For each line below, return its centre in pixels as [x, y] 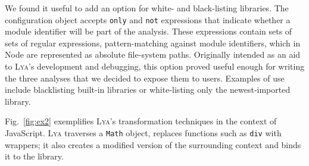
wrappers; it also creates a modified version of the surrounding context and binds [153, 144]
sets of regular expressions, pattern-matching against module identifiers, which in [153, 43]
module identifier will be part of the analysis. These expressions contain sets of [149, 31]
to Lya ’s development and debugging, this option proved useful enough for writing [155, 66]
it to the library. [34, 156]
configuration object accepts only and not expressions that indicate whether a [148, 19]
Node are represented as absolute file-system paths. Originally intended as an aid [153, 54]
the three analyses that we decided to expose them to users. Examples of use [145, 78]
